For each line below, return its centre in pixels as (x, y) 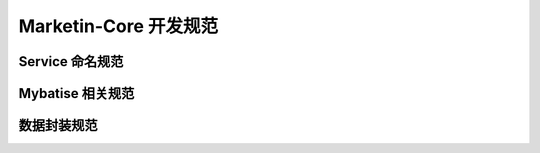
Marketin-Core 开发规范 (118, 26)
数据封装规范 (58, 125)
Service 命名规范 (71, 61)
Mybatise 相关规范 (76, 93)
